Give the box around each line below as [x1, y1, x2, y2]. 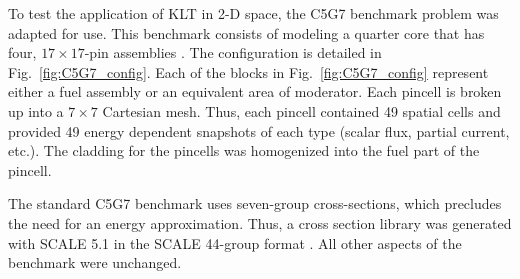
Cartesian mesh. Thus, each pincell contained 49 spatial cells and [102, 100, 501, 121]
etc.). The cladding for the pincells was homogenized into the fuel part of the [8, 140, 480, 161]
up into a [8, 100, 64, 121]
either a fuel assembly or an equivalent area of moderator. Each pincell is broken [8, 81, 502, 102]
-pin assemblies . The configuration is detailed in [84, 42, 382, 63]
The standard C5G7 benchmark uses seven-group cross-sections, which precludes [8, 193, 502, 214]
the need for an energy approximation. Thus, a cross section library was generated [8, 212, 512, 233]
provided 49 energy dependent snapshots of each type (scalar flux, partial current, [8, 120, 510, 141]
